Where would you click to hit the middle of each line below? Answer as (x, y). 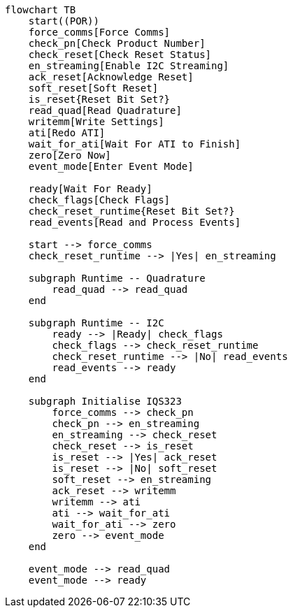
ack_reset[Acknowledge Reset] (111, 77)
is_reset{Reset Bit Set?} (99, 99)
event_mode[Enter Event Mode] (111, 166)
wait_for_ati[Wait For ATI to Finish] (135, 144)
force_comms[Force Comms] (99, 32)
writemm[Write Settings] (96, 122)
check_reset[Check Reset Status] (120, 55)
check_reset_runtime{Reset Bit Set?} (131, 211)
